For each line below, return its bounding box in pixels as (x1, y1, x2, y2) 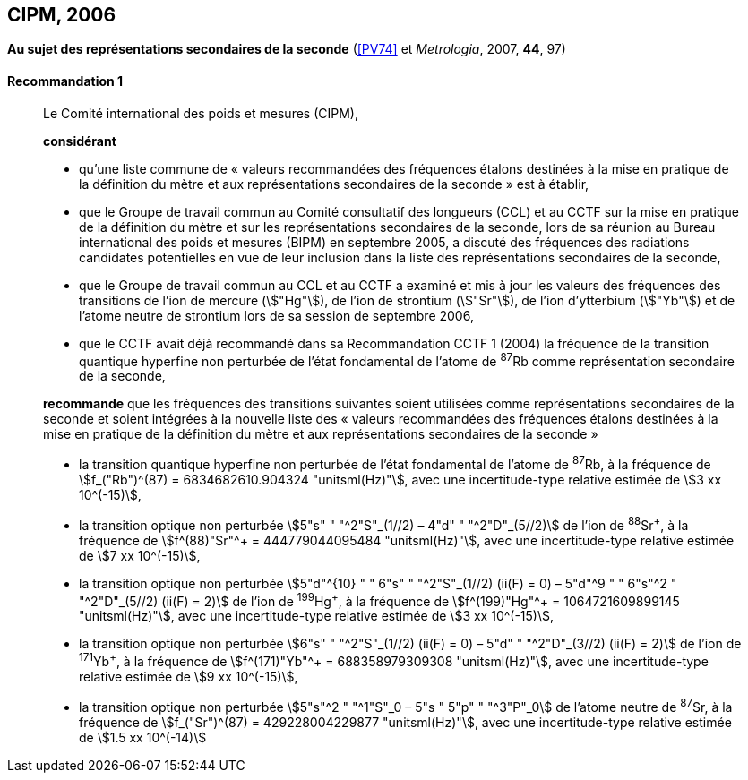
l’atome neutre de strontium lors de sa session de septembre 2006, (79, 307, 474, 323)
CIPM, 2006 (7, 4, 116, 26)
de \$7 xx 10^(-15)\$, (79, 547, 201, 563)
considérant (43, 133, 116, 149)
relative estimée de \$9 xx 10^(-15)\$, (79, 668, 298, 684)
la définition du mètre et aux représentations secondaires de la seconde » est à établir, (79, 176, 589, 192)
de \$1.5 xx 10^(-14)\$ (79, 729, 207, 745)
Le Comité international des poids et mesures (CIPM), (43, 105, 358, 121)
